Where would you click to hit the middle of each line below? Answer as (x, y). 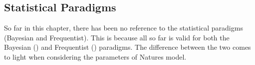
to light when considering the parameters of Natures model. (95, 56)
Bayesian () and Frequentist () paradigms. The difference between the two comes (127, 47)
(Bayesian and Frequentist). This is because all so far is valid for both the (117, 37)
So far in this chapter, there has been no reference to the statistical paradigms (124, 28)
